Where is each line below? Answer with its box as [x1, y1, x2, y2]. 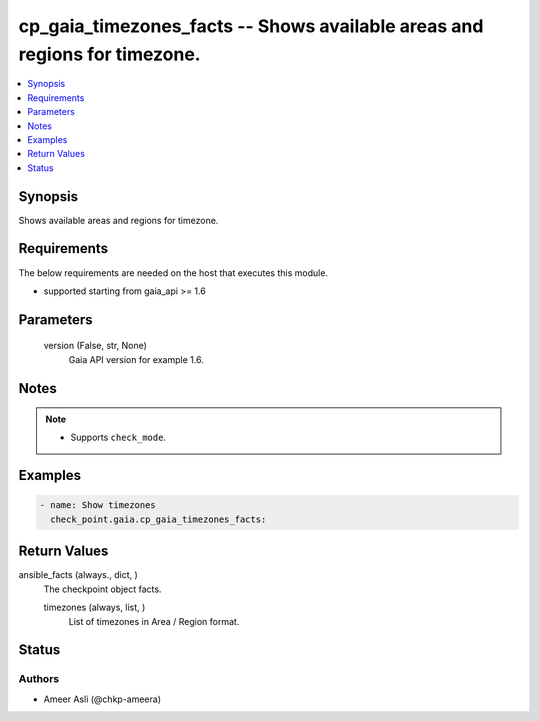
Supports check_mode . [70, 431, 167, 444]
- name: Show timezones [39, 500, 157, 511]
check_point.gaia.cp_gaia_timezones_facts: [50, 513, 267, 525]
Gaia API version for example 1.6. [68, 353, 204, 365]
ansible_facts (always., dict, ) [18, 569, 139, 581]
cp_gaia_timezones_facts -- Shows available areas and [18, 15, 484, 37]
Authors [18, 672, 60, 686]
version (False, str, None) [43, 340, 147, 352]
